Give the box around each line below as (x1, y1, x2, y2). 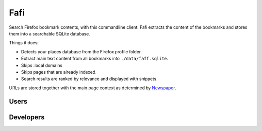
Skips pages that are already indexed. (21, 69, 97, 75)
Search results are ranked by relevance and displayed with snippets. (21, 76, 158, 82)
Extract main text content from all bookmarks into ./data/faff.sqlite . (21, 56, 168, 62)
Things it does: (9, 40, 39, 46)
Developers (9, 113, 45, 121)
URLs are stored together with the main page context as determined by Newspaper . (9, 85, 177, 91)
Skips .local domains (21, 62, 63, 68)
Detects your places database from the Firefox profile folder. (21, 49, 142, 54)
